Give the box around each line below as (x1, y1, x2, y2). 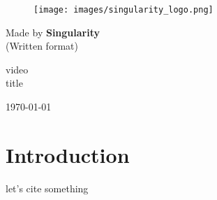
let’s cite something (6, 180, 89, 195)
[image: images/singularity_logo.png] (33, 5, 214, 15)
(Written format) (6, 38, 78, 53)
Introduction (6, 140, 130, 169)
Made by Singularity (6, 24, 100, 39)
